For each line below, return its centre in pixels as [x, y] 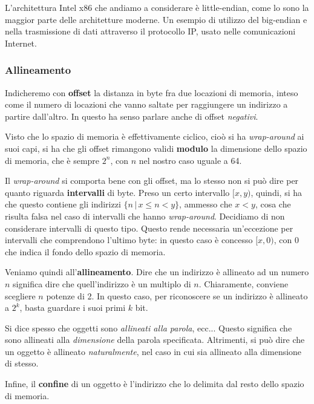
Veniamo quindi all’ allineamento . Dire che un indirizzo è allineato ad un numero [157, 272]
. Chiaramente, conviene [244, 283]
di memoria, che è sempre [52, 160]
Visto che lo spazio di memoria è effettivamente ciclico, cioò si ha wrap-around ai [155, 136]
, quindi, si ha [276, 192]
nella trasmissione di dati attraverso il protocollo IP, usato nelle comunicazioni [150, 31]
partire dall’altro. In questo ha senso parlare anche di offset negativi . [132, 116]
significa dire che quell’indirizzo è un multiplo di [102, 283]
